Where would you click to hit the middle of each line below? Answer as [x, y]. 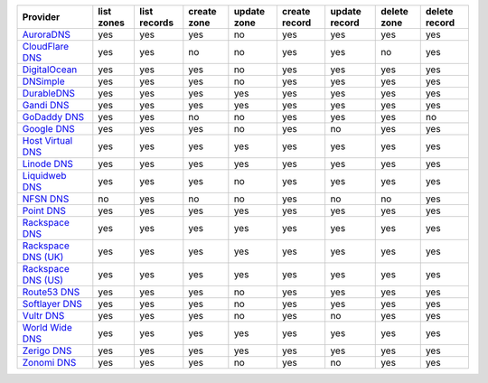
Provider [41, 17]
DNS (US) [42, 280]
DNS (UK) [43, 257]
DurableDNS [49, 93]
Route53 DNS [51, 292]
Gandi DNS [46, 105]
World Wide [47, 327]
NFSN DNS [46, 199]
